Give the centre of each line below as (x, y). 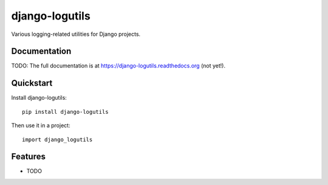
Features (28, 157)
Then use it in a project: (41, 125)
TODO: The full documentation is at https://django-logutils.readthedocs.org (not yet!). (118, 66)
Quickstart (32, 83)
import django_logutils (57, 139)
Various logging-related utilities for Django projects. (76, 34)
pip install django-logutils (65, 112)
